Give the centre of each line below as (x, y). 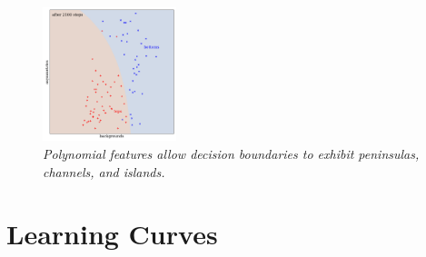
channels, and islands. (104, 171)
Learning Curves (112, 234)
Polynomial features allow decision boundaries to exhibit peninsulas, (231, 153)
